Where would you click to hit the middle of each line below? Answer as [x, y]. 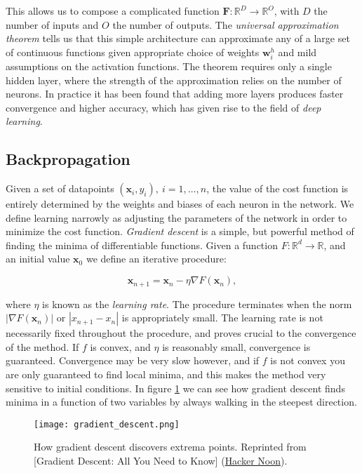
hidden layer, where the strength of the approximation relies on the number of [174, 80]
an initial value [38, 259]
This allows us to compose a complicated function [113, 11]
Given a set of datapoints [60, 188]
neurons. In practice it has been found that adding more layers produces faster [175, 94]
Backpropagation [68, 159]
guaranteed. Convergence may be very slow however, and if [133, 360]
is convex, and [120, 346]
